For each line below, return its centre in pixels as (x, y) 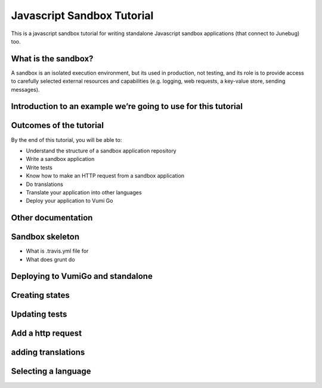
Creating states (40, 295)
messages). (25, 89)
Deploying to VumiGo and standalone (82, 276)
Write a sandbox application (60, 159)
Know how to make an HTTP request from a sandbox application (105, 176)
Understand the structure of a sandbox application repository (101, 150)
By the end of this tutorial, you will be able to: (66, 139)
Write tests (39, 167)
